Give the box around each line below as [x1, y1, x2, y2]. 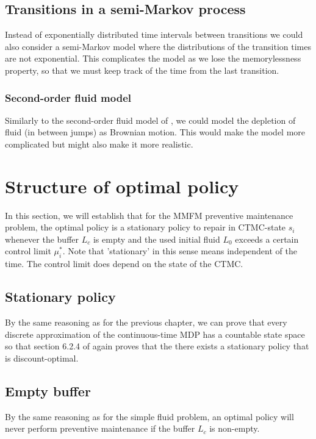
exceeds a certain [235, 232, 299, 245]
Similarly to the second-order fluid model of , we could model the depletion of [5, 113, 296, 126]
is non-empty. [209, 422, 260, 435]
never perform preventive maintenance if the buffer [5, 422, 195, 435]
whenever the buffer [5, 232, 79, 245]
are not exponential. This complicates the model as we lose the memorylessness [5, 52, 301, 65]
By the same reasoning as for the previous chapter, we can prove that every [5, 316, 287, 329]
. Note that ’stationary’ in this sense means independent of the [62, 244, 297, 257]
